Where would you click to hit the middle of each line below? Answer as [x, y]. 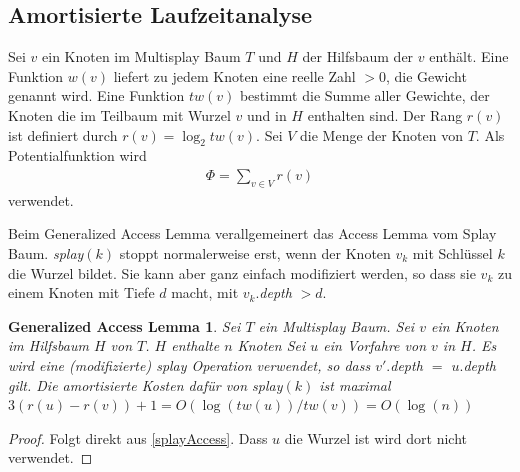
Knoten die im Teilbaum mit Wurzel [119, 114]
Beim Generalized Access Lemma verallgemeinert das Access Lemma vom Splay [252, 233]
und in [267, 114]
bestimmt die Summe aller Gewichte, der [364, 95]
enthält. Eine [469, 56]
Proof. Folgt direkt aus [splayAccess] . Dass [138, 437]
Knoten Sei [271, 345]
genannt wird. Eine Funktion [96, 95]
